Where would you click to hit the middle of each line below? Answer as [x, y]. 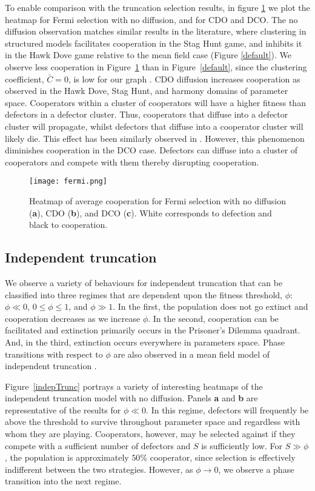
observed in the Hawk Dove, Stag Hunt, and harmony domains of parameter [147, 91]
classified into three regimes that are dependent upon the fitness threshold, [144, 294]
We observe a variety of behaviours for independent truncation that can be [144, 282]
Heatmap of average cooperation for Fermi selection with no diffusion [158, 200]
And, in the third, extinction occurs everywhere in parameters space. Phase [145, 342]
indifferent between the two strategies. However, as [99, 469]
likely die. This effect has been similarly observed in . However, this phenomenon [155, 138]
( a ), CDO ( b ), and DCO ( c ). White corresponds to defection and [151, 212]
